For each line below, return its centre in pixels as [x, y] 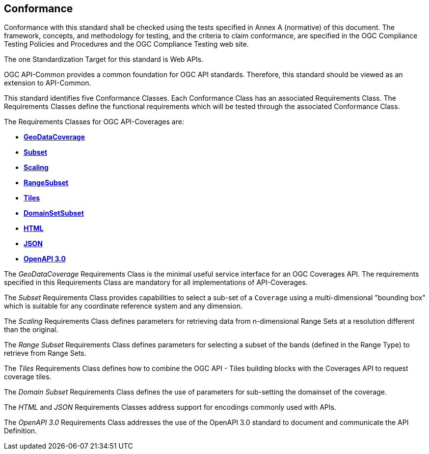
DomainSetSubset [54, 213]
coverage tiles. [28, 377]
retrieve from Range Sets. [45, 353]
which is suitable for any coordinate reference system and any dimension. [123, 306]
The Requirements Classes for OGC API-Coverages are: [94, 122]
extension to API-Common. [48, 83]
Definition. [21, 431]
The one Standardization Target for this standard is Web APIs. [104, 59]
